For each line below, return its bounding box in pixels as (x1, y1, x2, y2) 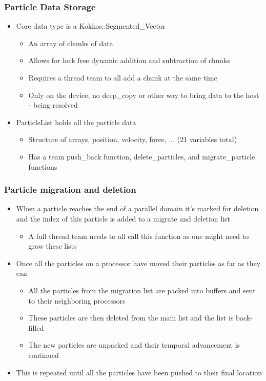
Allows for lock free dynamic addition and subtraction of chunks (28, 55, 230, 66)
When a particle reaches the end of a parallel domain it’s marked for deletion (16, 203, 259, 214)
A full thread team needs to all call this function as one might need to (28, 230, 249, 241)
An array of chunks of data (28, 37, 113, 48)
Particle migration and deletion (4, 183, 136, 196)
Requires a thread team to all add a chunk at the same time (28, 72, 217, 83)
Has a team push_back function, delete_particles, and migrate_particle (28, 151, 255, 162)
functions (28, 161, 57, 172)
